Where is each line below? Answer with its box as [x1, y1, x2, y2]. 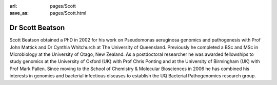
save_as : [9, 10, 29, 16]
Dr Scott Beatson [9, 24, 65, 32]
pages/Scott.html [50, 10, 87, 16]
